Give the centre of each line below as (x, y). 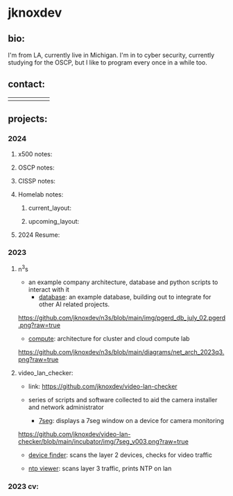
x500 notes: (35, 154)
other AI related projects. (74, 304)
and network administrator (66, 407)
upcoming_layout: (54, 221)
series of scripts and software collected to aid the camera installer (123, 400)
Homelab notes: (41, 194)
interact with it (49, 290)
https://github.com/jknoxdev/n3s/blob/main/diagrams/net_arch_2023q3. (121, 352)
